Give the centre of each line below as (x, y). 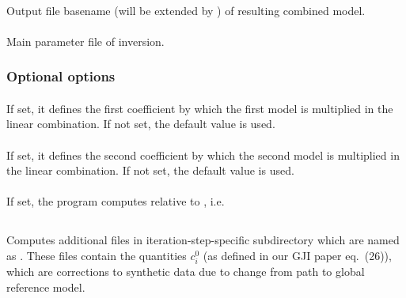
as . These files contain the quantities (97, 255)
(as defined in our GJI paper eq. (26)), (297, 255)
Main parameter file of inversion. (85, 41)
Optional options (61, 76)
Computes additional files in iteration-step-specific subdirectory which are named (203, 240)
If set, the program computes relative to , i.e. (116, 201)
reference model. (46, 287)
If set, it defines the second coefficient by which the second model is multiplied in (203, 155)
